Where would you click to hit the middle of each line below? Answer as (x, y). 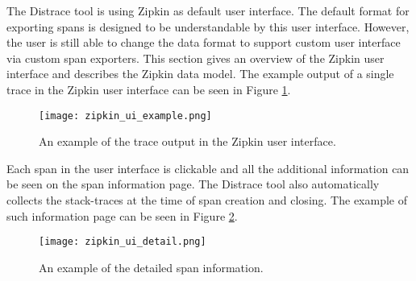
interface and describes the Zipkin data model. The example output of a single (200, 74)
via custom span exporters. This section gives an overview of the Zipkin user (196, 58)
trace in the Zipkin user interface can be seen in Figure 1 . (149, 89)
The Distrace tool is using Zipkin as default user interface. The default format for (208, 10)
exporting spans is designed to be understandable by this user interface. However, (208, 26)
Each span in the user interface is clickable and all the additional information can (208, 168)
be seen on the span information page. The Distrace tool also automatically (193, 184)
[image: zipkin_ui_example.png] (125, 116)
